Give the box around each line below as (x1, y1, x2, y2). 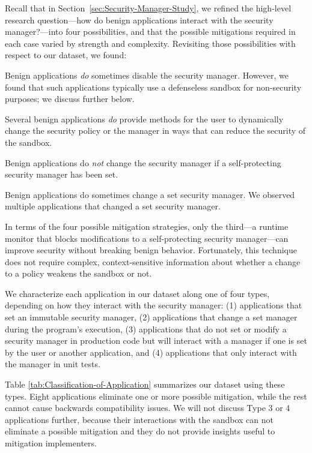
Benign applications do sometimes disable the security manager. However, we (5, 68, 289, 81)
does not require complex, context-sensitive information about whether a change (5, 255, 301, 268)
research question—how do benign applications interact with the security (5, 13, 274, 26)
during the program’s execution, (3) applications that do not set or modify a (5, 322, 287, 335)
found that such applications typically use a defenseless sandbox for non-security (5, 80, 302, 93)
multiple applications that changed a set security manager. (5, 200, 221, 212)
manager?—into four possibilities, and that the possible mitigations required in (5, 25, 296, 38)
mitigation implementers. (5, 437, 97, 449)
